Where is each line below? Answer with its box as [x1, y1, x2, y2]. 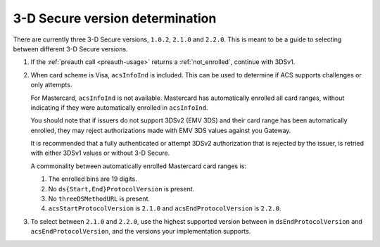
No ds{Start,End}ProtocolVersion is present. [48, 184, 195, 193]
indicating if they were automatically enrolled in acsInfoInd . [30, 103, 208, 112]
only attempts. [30, 81, 72, 89]
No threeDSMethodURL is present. [48, 194, 151, 203]
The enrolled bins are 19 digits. [48, 175, 137, 183]
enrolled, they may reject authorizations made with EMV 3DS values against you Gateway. [30, 126, 291, 134]
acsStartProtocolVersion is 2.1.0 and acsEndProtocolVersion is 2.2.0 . [48, 204, 281, 213]
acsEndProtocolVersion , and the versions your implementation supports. [30, 227, 251, 236]
